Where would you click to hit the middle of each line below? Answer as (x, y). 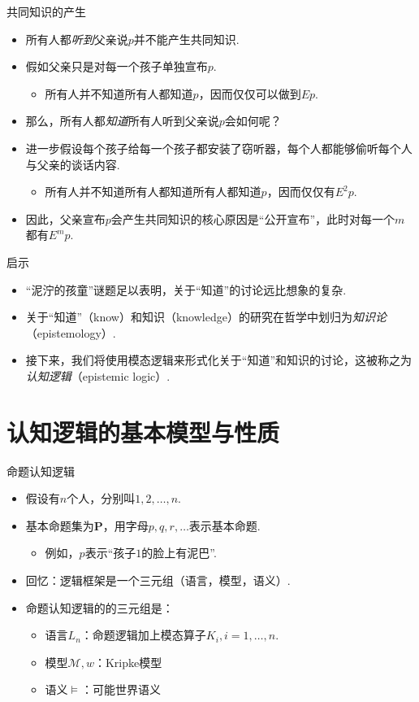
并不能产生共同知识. (186, 39)
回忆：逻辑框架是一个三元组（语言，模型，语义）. (158, 580)
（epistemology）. (71, 332)
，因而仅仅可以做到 (250, 93)
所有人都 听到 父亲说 (77, 39)
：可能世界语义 (121, 689)
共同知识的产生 (46, 11)
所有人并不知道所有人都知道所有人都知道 (153, 192)
